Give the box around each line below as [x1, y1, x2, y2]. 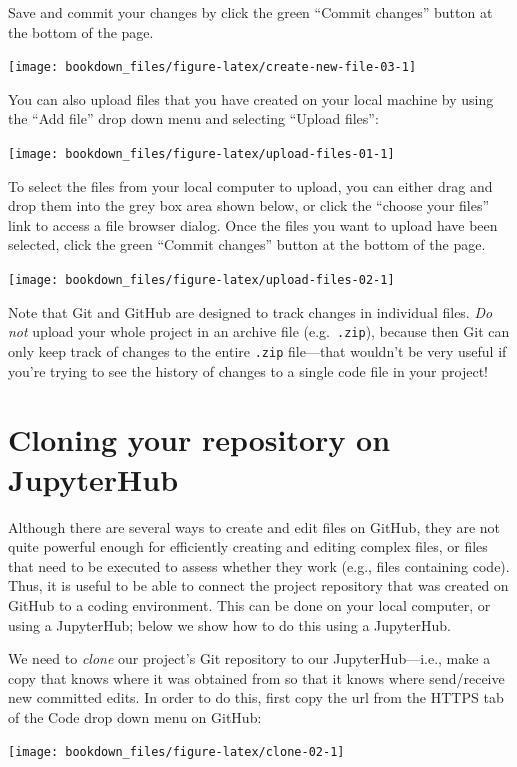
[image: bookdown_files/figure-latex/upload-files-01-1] [8, 147, 395, 162]
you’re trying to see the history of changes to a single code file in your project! [8, 360, 488, 381]
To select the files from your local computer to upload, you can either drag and [8, 175, 493, 196]
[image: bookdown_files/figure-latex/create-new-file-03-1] [8, 60, 417, 75]
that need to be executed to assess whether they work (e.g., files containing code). [8, 555, 510, 576]
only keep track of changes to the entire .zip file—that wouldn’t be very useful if [8, 340, 507, 361]
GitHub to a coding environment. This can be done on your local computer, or [8, 594, 491, 615]
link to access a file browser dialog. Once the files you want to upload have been [8, 214, 498, 235]
